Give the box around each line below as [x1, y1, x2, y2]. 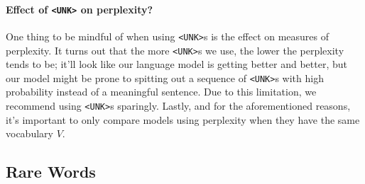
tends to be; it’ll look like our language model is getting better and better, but [6, 57, 347, 71]
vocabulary [6, 126, 53, 141]
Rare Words [6, 161, 96, 183]
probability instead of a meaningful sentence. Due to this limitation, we [6, 84, 317, 99]
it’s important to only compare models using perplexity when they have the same [6, 112, 360, 127]
